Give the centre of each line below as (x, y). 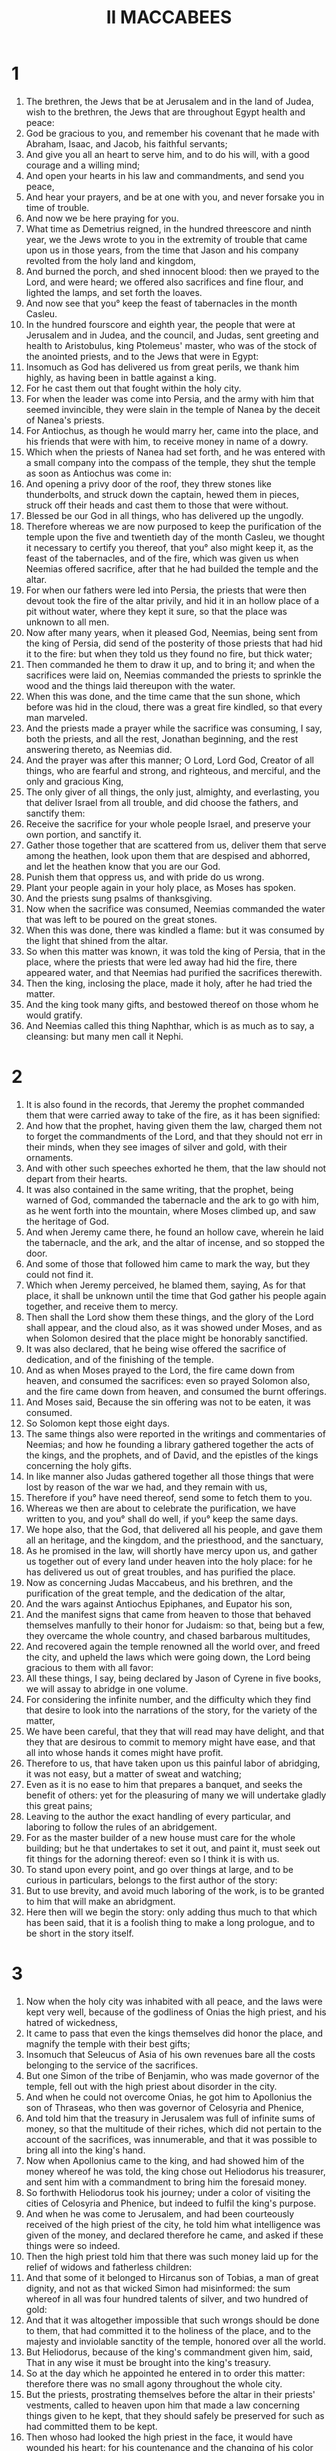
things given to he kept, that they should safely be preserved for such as (175, 2415)
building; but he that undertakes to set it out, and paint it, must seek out (173, 1848)
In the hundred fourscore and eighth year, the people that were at (160, 324)
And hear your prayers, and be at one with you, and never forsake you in (175, 197)
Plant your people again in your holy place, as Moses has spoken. (161, 887)
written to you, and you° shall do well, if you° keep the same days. (162, 1518)
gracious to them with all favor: (89, 1667)
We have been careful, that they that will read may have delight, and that (175, 1731)
